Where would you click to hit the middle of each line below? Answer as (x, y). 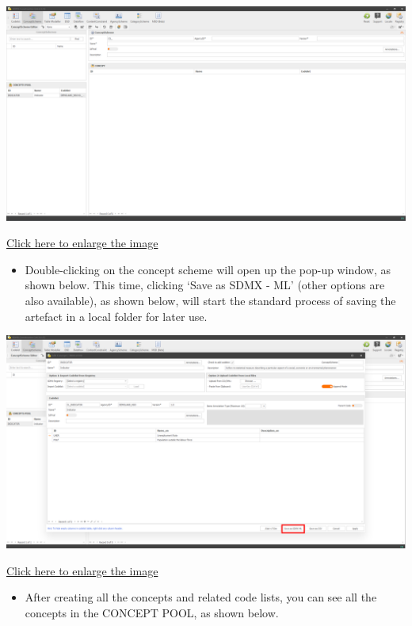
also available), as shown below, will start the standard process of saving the (210, 301)
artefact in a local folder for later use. (116, 316)
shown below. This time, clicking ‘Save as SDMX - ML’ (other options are (205, 285)
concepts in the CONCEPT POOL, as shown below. (152, 612)
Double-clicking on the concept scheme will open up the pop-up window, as (208, 269)
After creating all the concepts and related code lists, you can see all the (201, 597)
